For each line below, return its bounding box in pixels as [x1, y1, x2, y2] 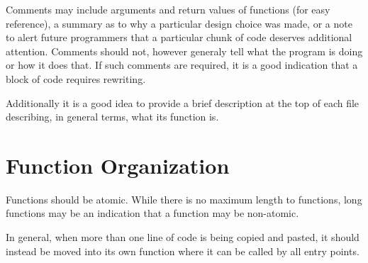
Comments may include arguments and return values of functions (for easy [6, 2, 330, 16]
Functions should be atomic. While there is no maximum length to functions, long [6, 191, 362, 206]
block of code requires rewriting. [6, 71, 146, 86]
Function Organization [6, 150, 230, 179]
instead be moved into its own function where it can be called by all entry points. [6, 243, 359, 258]
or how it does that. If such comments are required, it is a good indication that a [6, 57, 358, 72]
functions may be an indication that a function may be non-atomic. [6, 206, 299, 220]
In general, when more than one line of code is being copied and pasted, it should [6, 230, 359, 245]
